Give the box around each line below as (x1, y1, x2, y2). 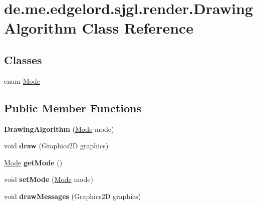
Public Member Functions (4, 100, 141, 115)
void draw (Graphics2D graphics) (4, 140, 109, 151)
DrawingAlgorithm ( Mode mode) (4, 123, 114, 134)
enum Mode (4, 75, 40, 86)
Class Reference (82, 18, 194, 38)
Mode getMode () (4, 157, 63, 167)
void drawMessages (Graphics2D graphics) (4, 190, 141, 201)
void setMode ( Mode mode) (4, 174, 93, 184)
